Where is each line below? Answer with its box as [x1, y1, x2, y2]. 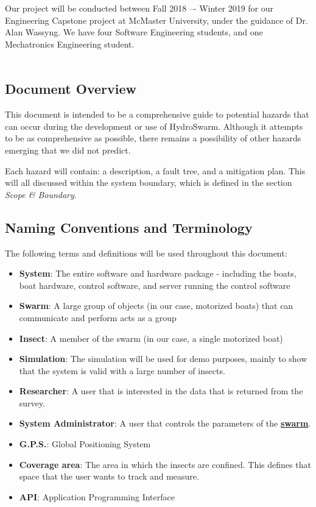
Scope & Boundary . [5, 188, 77, 200]
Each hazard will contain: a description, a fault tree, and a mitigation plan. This [5, 164, 306, 177]
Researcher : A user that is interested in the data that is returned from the [19, 385, 303, 397]
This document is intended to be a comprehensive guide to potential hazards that [5, 108, 309, 121]
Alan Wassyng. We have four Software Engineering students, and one [5, 26, 263, 38]
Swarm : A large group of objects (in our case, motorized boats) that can [19, 299, 293, 312]
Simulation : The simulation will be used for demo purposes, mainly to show [19, 352, 307, 365]
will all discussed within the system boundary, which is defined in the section [5, 176, 292, 189]
